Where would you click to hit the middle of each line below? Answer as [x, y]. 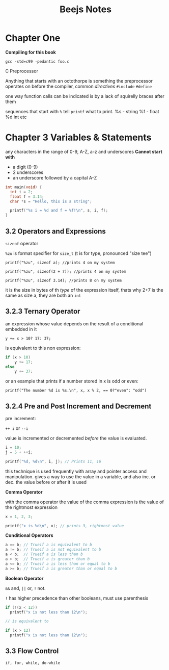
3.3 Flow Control [32, 651]
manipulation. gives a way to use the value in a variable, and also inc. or [80, 476]
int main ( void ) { [24, 187]
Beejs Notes [86, 9]
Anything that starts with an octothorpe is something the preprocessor [79, 81]
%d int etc [16, 117]
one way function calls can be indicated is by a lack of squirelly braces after [85, 96]
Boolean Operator [24, 578]
